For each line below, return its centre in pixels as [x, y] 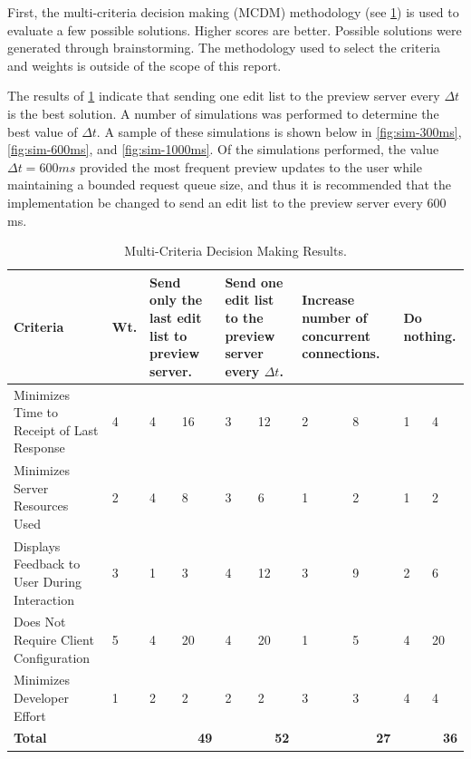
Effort [30, 715]
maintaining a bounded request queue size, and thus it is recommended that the [229, 185]
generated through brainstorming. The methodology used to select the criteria [224, 48]
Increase [328, 300]
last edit [176, 317]
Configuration [52, 657]
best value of [43, 131]
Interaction [44, 599]
